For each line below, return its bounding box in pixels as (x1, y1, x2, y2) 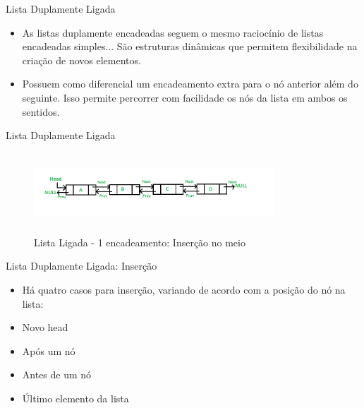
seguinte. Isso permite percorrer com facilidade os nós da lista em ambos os (22, 90, 348, 104)
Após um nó (22, 343, 75, 358)
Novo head (22, 320, 68, 335)
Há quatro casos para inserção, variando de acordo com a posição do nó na (22, 282, 346, 296)
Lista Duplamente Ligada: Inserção (6, 258, 157, 273)
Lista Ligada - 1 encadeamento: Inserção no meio (34, 234, 245, 249)
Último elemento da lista (22, 390, 129, 405)
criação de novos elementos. (22, 52, 141, 67)
